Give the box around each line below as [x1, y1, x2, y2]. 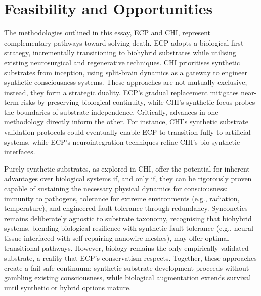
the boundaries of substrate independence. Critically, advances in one [4, 106, 219, 117]
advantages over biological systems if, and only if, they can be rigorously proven [4, 173, 252, 184]
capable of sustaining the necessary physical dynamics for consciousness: [4, 183, 228, 194]
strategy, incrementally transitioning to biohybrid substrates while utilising [4, 47, 236, 58]
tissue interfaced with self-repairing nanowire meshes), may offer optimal [4, 233, 229, 243]
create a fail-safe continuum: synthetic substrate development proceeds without [4, 262, 249, 273]
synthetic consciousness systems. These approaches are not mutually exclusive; [4, 77, 247, 88]
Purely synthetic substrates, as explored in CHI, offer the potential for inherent [4, 163, 250, 174]
